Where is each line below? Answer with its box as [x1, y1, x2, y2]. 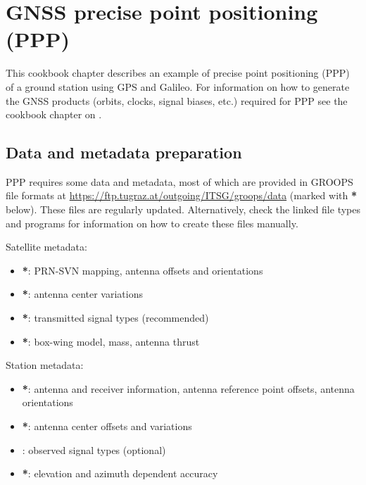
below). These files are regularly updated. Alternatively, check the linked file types [6, 202, 360, 217]
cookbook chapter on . [6, 107, 102, 122]
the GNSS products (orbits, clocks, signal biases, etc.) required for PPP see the [6, 93, 348, 108]
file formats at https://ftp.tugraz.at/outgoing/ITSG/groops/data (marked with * [6, 188, 358, 203]
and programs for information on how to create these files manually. [6, 215, 298, 230]
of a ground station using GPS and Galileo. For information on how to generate [6, 79, 350, 94]
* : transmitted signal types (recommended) [22, 310, 209, 325]
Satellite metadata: [6, 239, 87, 254]
